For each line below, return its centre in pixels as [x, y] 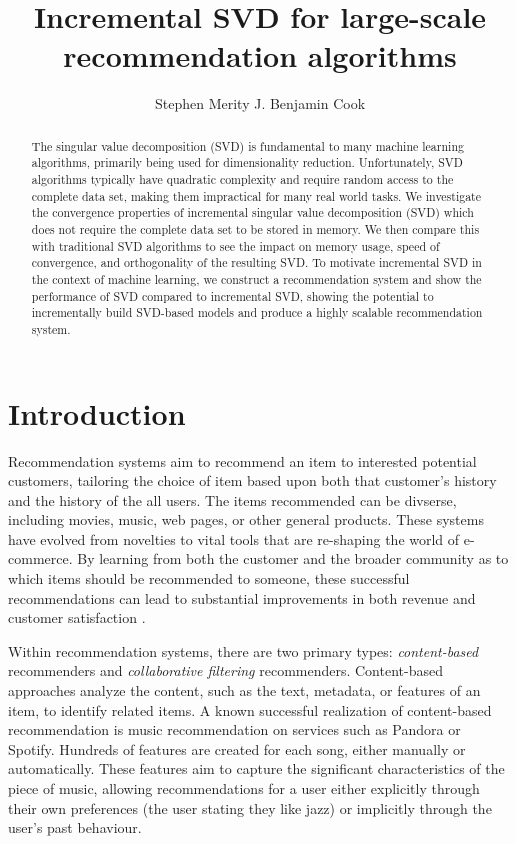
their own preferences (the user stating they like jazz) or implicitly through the [250, 807]
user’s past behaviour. [75, 827]
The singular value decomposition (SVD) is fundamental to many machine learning [247, 145]
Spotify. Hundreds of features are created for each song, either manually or [237, 748]
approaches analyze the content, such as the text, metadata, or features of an [244, 690]
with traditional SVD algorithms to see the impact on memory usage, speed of [235, 245]
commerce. [40, 558]
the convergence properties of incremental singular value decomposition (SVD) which [252, 212]
